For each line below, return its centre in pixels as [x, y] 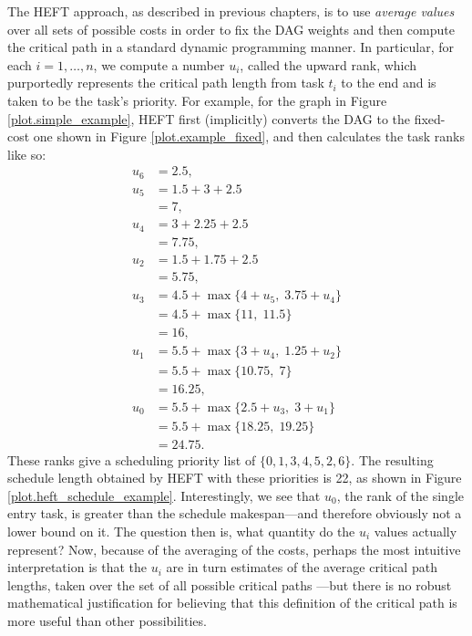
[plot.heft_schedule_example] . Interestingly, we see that [164, 495]
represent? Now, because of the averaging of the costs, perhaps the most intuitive [234, 549]
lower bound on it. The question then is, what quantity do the [181, 532]
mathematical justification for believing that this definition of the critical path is [232, 603]
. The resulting [392, 459]
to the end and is [389, 83]
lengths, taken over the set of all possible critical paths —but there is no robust [230, 584]
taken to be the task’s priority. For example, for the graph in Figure [197, 100]
